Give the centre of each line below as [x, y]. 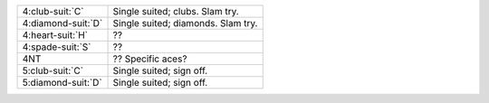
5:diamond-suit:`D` [62, 83]
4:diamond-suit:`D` [62, 23]
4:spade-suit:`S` [57, 47]
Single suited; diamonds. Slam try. [185, 23]
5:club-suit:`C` [53, 70]
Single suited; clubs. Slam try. [176, 11]
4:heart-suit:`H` [55, 35]
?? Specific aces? [150, 59]
